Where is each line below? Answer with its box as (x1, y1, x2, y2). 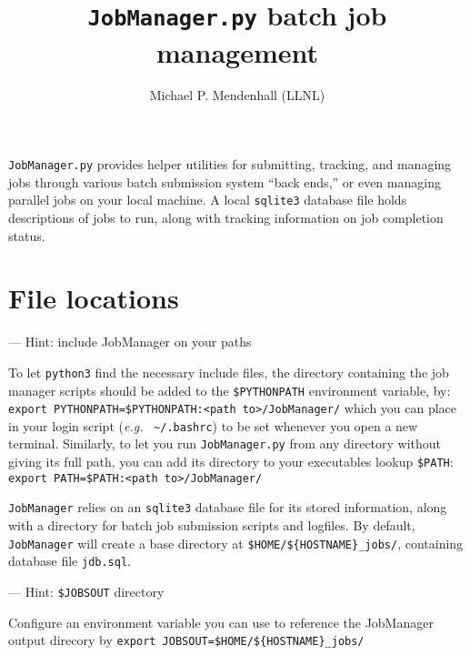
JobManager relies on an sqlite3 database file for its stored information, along (8, 498, 447, 517)
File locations (8, 279, 179, 317)
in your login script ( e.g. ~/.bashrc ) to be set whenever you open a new (8, 416, 418, 435)
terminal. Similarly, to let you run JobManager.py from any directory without (8, 434, 442, 453)
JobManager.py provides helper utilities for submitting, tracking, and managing (8, 155, 452, 174)
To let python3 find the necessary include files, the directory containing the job (8, 362, 449, 381)
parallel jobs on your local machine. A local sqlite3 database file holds (8, 190, 407, 209)
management (156, 33, 318, 70)
